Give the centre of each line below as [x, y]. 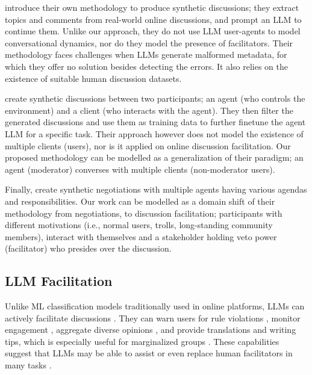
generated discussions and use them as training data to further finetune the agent [155, 122]
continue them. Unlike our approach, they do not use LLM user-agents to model [153, 31]
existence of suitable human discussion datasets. [93, 78]
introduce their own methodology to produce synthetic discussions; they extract [152, 7]
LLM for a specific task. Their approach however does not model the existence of [154, 133]
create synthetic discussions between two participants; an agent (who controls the [155, 98]
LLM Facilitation [59, 281]
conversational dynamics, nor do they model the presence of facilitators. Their [149, 42]
